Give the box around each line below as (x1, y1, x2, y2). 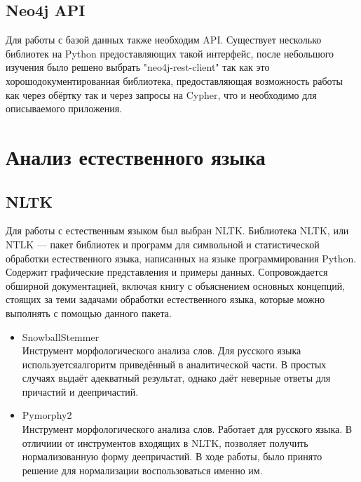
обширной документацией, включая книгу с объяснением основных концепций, (6, 278, 346, 293)
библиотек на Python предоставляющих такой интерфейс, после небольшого (6, 46, 334, 60)
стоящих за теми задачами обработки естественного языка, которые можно (6, 292, 325, 307)
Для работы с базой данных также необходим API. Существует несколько (6, 32, 322, 47)
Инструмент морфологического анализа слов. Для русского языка (22, 343, 301, 358)
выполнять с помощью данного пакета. (6, 305, 172, 320)
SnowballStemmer (22, 329, 100, 344)
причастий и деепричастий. (22, 384, 139, 399)
